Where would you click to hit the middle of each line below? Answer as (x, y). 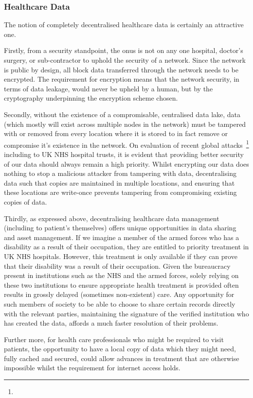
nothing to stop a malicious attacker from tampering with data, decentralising (120, 173)
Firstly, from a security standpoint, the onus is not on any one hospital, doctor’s (124, 50)
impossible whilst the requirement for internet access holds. (92, 368)
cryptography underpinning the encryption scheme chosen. (91, 98)
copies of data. (26, 201)
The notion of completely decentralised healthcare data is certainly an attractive (124, 25)
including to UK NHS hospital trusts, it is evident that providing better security (124, 154)
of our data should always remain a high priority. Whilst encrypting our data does (126, 164)
